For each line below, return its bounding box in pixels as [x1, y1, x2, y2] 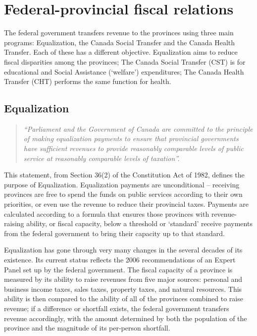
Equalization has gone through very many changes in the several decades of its [4, 245, 243, 255]
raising [4, 218, 24, 229]
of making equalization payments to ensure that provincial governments [23, 133, 239, 144]
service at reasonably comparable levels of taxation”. [23, 153, 180, 163]
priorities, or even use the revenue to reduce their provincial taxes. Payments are [4, 199, 249, 209]
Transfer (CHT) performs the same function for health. [4, 76, 171, 86]
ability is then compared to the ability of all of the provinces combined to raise [4, 293, 243, 304]
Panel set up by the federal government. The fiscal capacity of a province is [4, 264, 233, 274]
